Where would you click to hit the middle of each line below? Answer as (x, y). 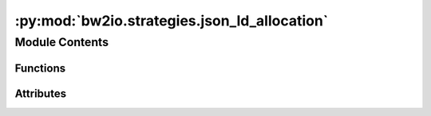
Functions (40, 68)
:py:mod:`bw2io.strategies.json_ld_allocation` (172, 21)
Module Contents (62, 42)
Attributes (41, 93)
